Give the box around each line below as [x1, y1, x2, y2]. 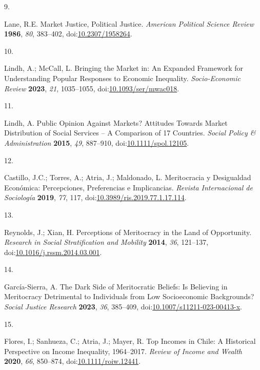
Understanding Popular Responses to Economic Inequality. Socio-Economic [4, 72, 241, 83]
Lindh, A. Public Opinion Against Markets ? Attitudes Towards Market [4, 117, 228, 128]
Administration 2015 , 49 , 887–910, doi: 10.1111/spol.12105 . [4, 137, 189, 148]
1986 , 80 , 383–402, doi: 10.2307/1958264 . [4, 28, 132, 39]
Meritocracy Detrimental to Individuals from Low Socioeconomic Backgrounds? [4, 291, 254, 302]
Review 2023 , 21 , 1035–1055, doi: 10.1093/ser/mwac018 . [4, 83, 179, 93]
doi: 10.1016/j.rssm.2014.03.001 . [4, 246, 102, 257]
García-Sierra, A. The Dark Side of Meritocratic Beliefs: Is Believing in [4, 281, 228, 291]
